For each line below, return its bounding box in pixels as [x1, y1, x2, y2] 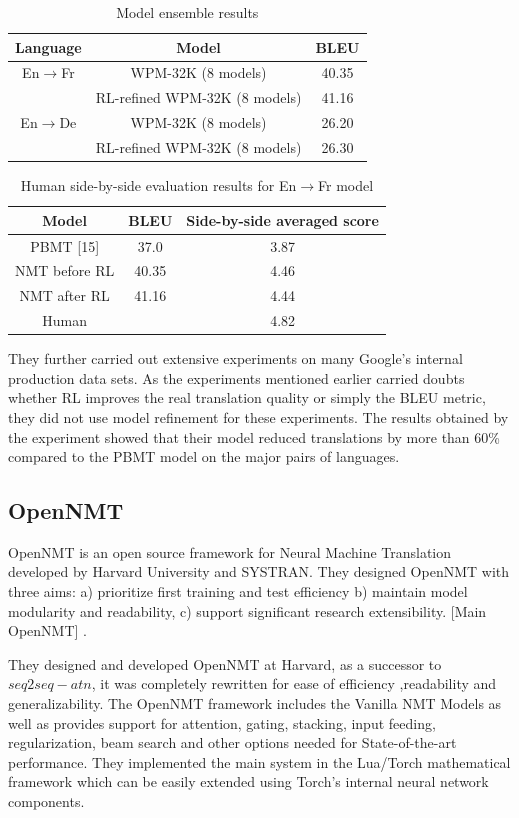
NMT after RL [19, 285, 110, 306]
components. [8, 791, 85, 812]
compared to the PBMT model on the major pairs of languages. [8, 446, 400, 467]
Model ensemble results [116, 2, 259, 22]
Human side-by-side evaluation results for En [20, 175, 297, 196]
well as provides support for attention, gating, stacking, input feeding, [8, 712, 436, 733]
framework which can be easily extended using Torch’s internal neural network [8, 771, 489, 792]
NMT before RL [15, 260, 115, 281]
